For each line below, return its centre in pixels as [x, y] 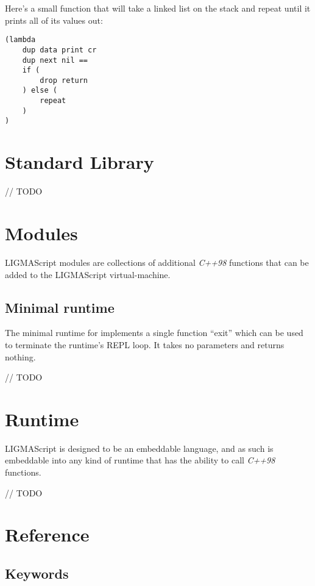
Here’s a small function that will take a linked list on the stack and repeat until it [158, 8]
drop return [64, 80]
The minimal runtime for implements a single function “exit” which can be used [154, 333]
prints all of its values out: [54, 20]
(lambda [20, 40]
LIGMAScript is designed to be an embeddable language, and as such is [139, 448]
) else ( [40, 91]
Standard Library [80, 162]
